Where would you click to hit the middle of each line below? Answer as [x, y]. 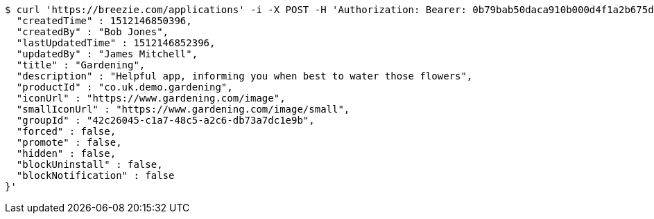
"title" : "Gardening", [81, 65]
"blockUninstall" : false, [89, 164]
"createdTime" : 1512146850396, [104, 21]
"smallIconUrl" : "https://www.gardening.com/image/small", [183, 109]
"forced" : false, [66, 131]
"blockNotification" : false [95, 175]
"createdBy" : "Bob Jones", [93, 32]
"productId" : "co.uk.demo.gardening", [124, 87]
